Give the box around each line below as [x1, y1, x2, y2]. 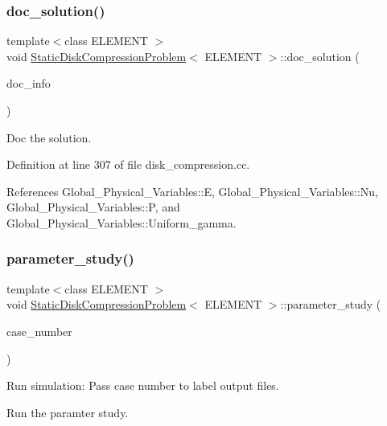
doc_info [6, 75, 51, 92]
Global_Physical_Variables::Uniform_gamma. [6, 214, 237, 231]
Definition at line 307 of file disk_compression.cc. [6, 156, 250, 173]
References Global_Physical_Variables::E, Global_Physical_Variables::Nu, [6, 182, 378, 199]
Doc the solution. [6, 129, 92, 145]
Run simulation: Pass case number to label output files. [6, 377, 279, 394]
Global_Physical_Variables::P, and [6, 199, 180, 215]
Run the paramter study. [6, 403, 129, 420]
